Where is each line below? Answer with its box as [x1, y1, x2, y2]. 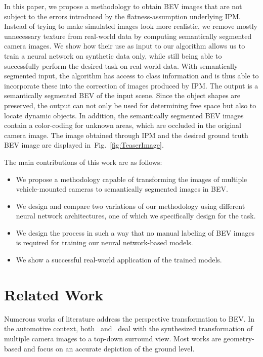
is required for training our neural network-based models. [16, 237, 193, 248]
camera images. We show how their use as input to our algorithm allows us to [4, 40, 245, 51]
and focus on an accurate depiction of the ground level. [23, 343, 195, 353]
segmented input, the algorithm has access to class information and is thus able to [4, 70, 259, 81]
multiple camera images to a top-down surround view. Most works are [4, 333, 222, 343]
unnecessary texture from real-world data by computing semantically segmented [4, 30, 252, 41]
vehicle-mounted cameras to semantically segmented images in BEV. [16, 184, 228, 194]
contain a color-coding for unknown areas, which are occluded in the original [4, 120, 241, 130]
